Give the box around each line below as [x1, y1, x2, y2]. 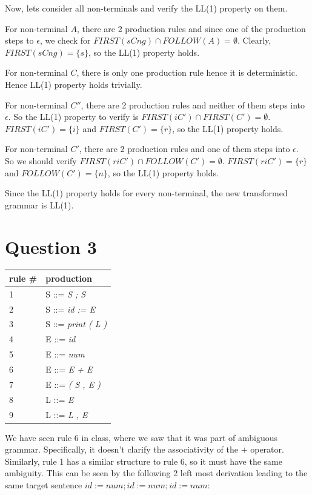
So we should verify [5, 154, 77, 167]
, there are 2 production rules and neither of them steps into [81, 98, 305, 111]
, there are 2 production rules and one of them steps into [79, 142, 290, 155]
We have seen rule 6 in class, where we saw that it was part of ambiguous [5, 431, 278, 444]
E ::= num [45, 348, 85, 360]
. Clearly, [237, 34, 271, 47]
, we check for [39, 34, 91, 47]
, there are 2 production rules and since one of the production [76, 22, 306, 35]
